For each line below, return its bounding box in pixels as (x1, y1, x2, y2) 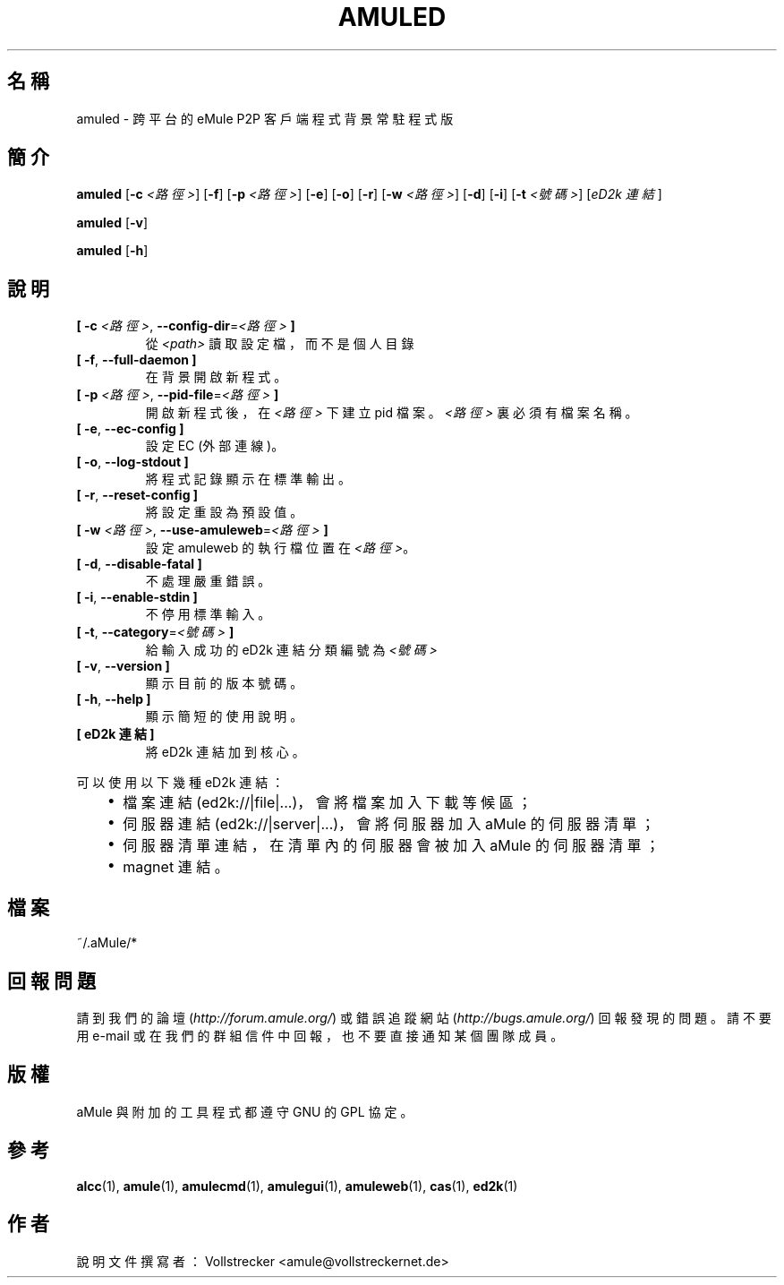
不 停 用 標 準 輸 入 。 (145, 606, 271, 622)
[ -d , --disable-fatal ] (76, 556, 202, 572)
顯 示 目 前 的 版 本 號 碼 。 (145, 675, 303, 691)
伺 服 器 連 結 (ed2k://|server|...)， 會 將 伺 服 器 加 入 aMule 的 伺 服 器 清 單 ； (123, 815, 655, 834)
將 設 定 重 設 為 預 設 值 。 (145, 504, 303, 520)
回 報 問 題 (7, 969, 96, 992)
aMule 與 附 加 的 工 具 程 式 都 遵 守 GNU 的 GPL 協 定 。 (76, 1103, 413, 1119)
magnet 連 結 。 (123, 858, 229, 877)
